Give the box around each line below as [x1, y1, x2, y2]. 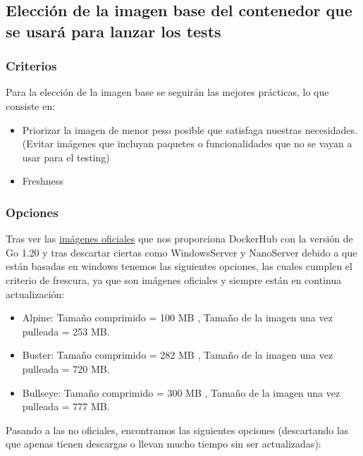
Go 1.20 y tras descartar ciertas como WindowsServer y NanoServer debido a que [6, 245, 357, 259]
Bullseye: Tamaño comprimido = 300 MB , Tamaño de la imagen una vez [22, 385, 340, 400]
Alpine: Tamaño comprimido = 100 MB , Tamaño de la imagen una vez [22, 310, 333, 325]
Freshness [22, 173, 63, 188]
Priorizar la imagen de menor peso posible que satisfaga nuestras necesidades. [22, 122, 357, 137]
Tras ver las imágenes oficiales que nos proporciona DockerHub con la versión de [6, 231, 353, 246]
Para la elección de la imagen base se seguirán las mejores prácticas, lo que [6, 85, 329, 99]
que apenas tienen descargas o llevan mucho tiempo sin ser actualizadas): [6, 436, 321, 451]
